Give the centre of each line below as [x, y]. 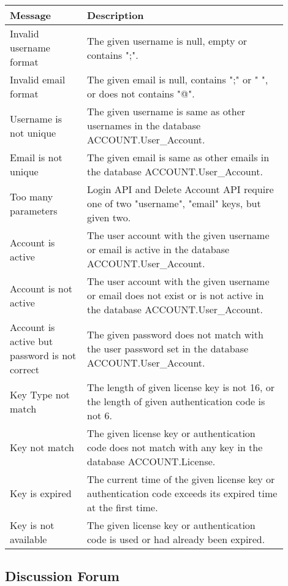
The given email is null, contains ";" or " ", [177, 79]
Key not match [42, 447]
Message [31, 15]
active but [32, 341]
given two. [109, 217]
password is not [43, 355]
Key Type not [40, 394]
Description [115, 15]
